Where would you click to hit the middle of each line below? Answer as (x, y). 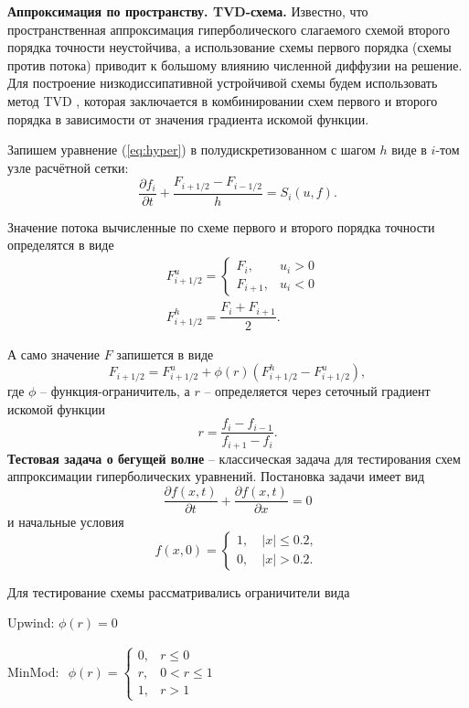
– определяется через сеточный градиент (317, 391)
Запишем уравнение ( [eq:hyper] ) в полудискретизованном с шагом (192, 150)
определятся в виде (61, 245)
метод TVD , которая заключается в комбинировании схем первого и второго (223, 100)
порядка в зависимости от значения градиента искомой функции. (188, 118)
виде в (409, 150)
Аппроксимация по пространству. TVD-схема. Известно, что (188, 11)
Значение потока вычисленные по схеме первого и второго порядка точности (221, 226)
